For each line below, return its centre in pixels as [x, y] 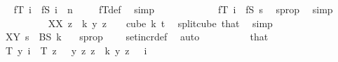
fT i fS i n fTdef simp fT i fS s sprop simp [173, 9]
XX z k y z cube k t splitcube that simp [160, 23]
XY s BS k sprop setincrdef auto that [137, 37]
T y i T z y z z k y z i [76, 50]
